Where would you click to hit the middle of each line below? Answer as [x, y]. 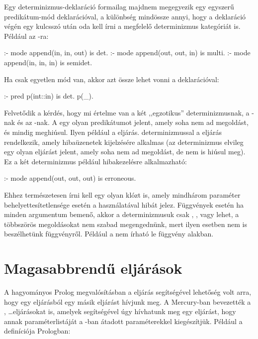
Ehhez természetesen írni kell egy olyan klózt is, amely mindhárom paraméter [122, 194]
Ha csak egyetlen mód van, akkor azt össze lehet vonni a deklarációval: [112, 79]
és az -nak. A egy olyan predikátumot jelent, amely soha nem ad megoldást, [133, 122]
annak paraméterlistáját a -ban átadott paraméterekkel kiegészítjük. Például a [123, 321]
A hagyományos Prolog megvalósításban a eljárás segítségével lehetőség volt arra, [128, 292]
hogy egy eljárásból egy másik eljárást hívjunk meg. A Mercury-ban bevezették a [128, 301]
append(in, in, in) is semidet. [48, 62]
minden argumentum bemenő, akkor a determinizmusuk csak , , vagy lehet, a [122, 214]
